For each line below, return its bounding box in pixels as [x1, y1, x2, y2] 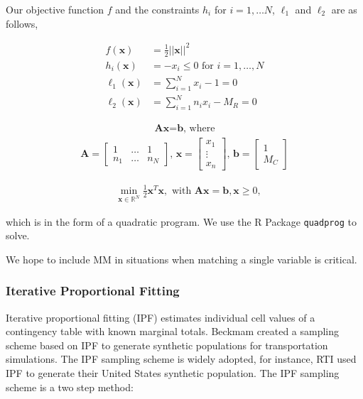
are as [331, 2, 357, 16]
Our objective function [6, 2, 104, 16]
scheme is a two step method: [6, 379, 134, 394]
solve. [6, 228, 30, 243]
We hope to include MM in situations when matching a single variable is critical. [6, 251, 357, 266]
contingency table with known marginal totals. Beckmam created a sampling [6, 324, 340, 339]
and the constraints [115, 2, 200, 16]
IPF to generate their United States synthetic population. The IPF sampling [6, 366, 340, 381]
